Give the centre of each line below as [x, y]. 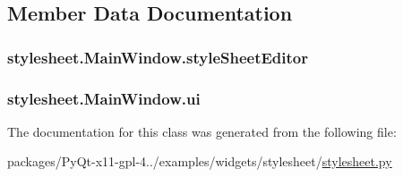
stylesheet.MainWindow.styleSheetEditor [158, 57]
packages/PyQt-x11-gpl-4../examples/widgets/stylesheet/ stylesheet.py [200, 161]
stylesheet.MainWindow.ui [104, 98]
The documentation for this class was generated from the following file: [202, 131]
